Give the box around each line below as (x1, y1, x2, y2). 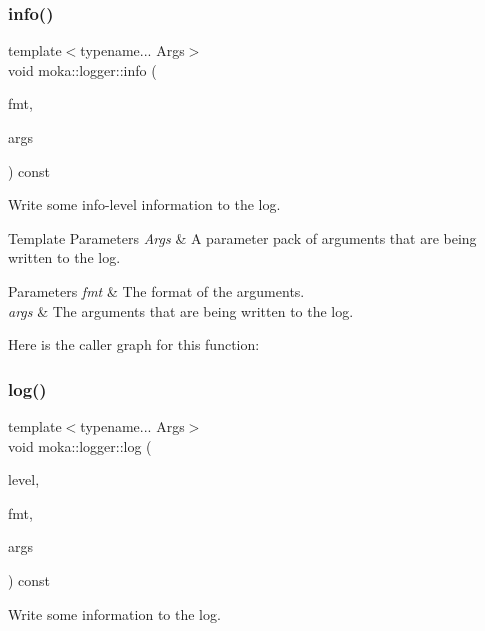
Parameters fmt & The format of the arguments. (8, 280, 305, 301)
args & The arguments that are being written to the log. (8, 300, 354, 321)
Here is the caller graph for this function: (8, 334, 260, 355)
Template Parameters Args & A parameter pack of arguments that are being (8, 227, 477, 248)
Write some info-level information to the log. (8, 194, 281, 215)
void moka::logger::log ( (8, 435, 152, 456)
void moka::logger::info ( (8, 59, 157, 80)
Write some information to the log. (8, 603, 221, 624)
